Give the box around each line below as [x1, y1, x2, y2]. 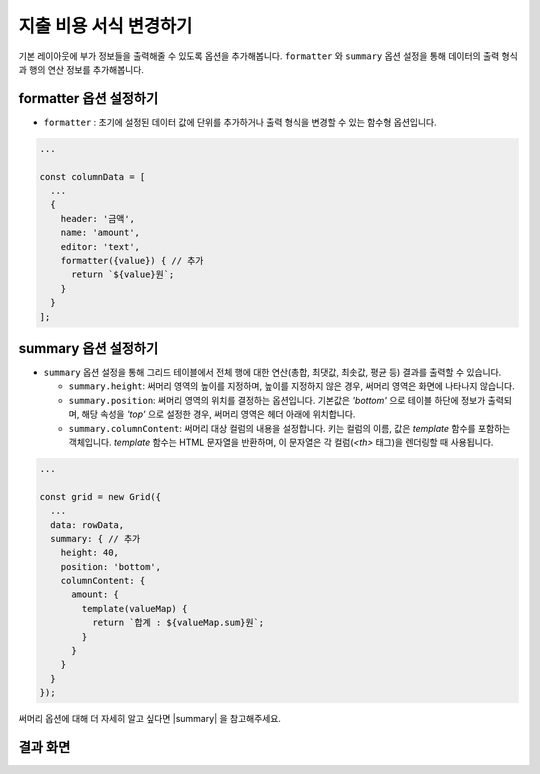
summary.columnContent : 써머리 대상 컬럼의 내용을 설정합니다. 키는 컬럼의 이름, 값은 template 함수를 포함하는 [68, 422, 511, 434]
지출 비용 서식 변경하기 [18, 15, 193, 37]
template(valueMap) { [81, 603, 188, 614]
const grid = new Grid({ [39, 491, 162, 502]
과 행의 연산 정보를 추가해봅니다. [18, 63, 145, 75]
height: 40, [60, 547, 120, 559]
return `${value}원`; [71, 269, 175, 280]
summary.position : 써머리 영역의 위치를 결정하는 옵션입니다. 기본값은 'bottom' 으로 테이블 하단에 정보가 [68, 394, 486, 406]
